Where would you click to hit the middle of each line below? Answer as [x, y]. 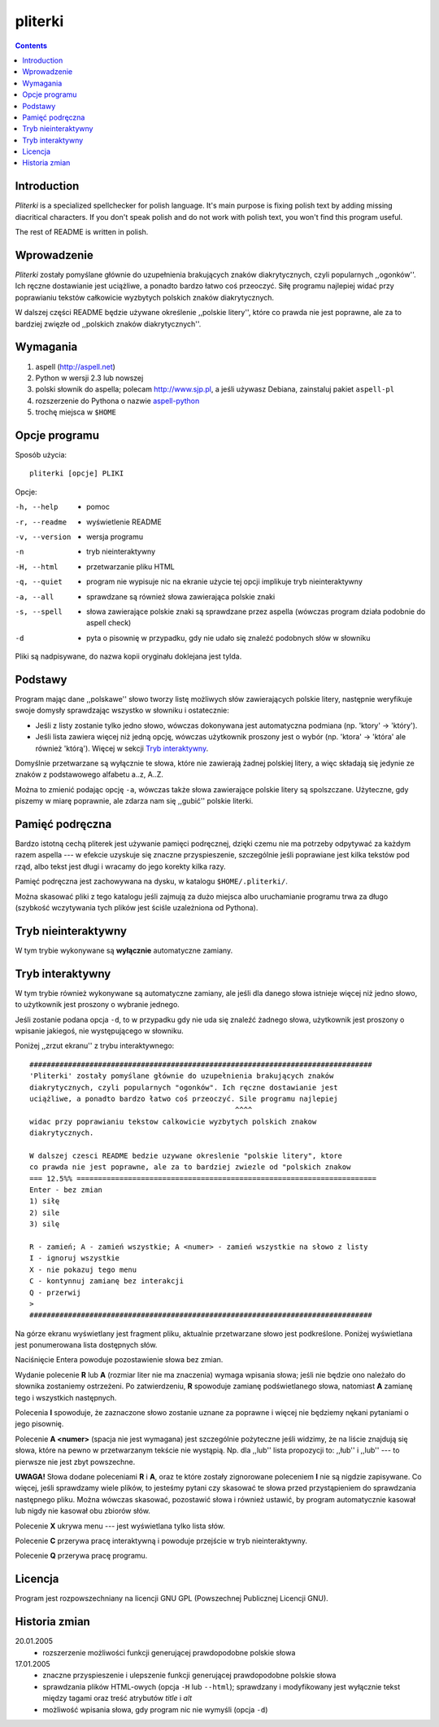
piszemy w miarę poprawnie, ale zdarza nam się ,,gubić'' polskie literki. [134, 801]
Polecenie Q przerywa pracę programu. [81, 1556]
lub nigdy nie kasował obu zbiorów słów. [83, 1511]
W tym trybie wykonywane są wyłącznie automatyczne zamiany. [124, 950]
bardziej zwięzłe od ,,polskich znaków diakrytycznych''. [108, 324]
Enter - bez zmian [66, 1190]
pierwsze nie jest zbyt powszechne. [75, 1462]
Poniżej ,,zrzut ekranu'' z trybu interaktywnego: [95, 1045]
